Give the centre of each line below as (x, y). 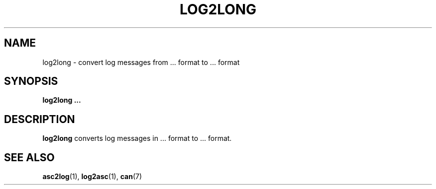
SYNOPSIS (31, 81)
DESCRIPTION (40, 119)
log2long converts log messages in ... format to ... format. (137, 138)
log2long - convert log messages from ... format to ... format (141, 62)
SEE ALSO (29, 157)
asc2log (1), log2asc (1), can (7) (92, 177)
